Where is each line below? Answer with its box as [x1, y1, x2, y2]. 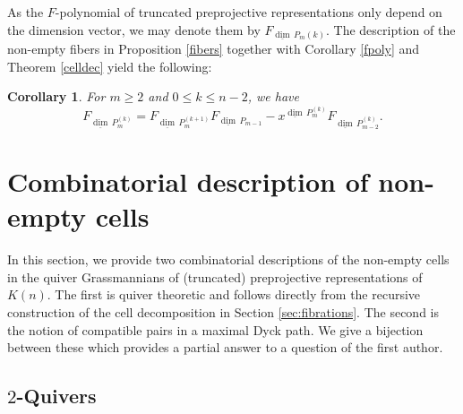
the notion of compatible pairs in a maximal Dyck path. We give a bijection [7, 320, 424, 339]
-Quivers [16, 382, 97, 410]
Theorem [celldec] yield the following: [7, 56, 212, 75]
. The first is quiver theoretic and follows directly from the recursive [47, 285, 421, 304]
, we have [247, 87, 299, 106]
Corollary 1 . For [7, 87, 106, 106]
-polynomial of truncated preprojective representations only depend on [55, 3, 442, 21]
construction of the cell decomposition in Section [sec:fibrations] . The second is [7, 302, 439, 321]
